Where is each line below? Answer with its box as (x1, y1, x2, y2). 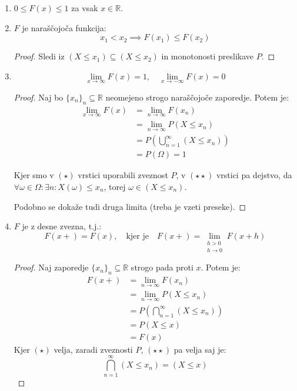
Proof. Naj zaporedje (14, 261, 89, 273)
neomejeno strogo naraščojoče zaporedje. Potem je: (105, 91, 289, 103)
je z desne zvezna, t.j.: (22, 220, 102, 232)
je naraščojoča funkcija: (22, 21, 106, 34)
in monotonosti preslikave (161, 50, 254, 62)
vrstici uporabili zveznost (78, 169, 168, 181)
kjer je (126, 232, 149, 240)
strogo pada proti (131, 261, 193, 273)
